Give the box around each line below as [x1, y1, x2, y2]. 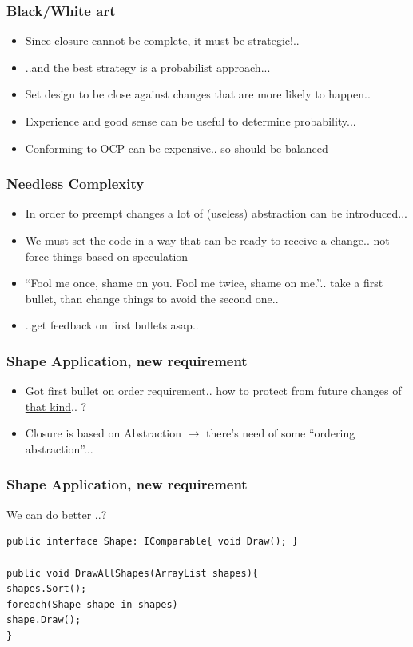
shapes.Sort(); [6, 583, 87, 595]
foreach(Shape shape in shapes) [6, 598, 178, 610]
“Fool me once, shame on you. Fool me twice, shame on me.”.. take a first [25, 274, 383, 291]
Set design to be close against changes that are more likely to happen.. [25, 86, 371, 102]
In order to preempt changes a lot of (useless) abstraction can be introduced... [25, 205, 407, 222]
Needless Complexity [6, 174, 145, 194]
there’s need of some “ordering [206, 425, 355, 441]
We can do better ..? [6, 505, 107, 522]
